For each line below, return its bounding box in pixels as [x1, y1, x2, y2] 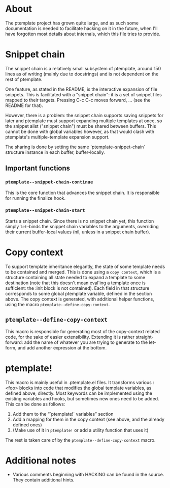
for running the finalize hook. [5, 195, 66, 201]
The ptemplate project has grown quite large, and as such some [5, 20, 139, 26]
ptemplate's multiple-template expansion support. [5, 133, 110, 140]
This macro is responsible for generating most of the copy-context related [5, 328, 160, 334]
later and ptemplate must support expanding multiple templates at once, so [5, 118, 162, 124]
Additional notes [5, 454, 77, 466]
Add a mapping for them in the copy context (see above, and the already [12, 416, 165, 422]
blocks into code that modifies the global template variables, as [19, 385, 152, 391]
